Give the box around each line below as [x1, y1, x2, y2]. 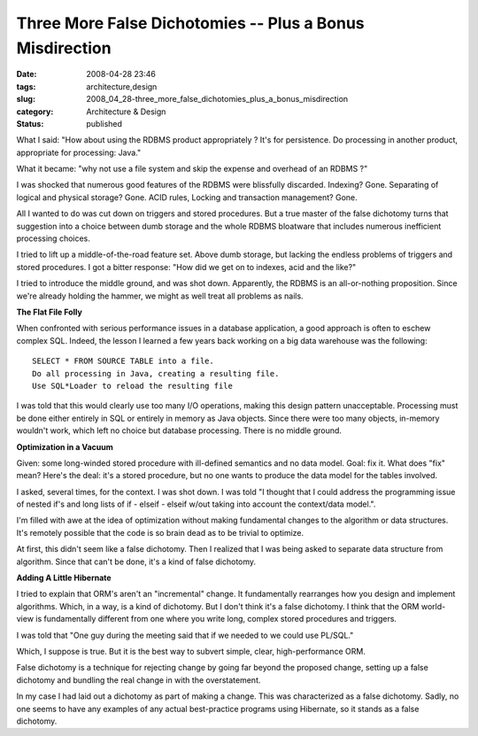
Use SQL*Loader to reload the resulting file [32, 381, 234, 391]
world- [420, 600, 446, 611]
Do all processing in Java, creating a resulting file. [32, 368, 280, 378]
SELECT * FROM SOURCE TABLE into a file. [32, 356, 214, 367]
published [86, 118, 123, 128]
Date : [16, 69, 37, 80]
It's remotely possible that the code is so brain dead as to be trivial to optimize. [16, 527, 305, 538]
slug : [16, 94, 35, 105]
